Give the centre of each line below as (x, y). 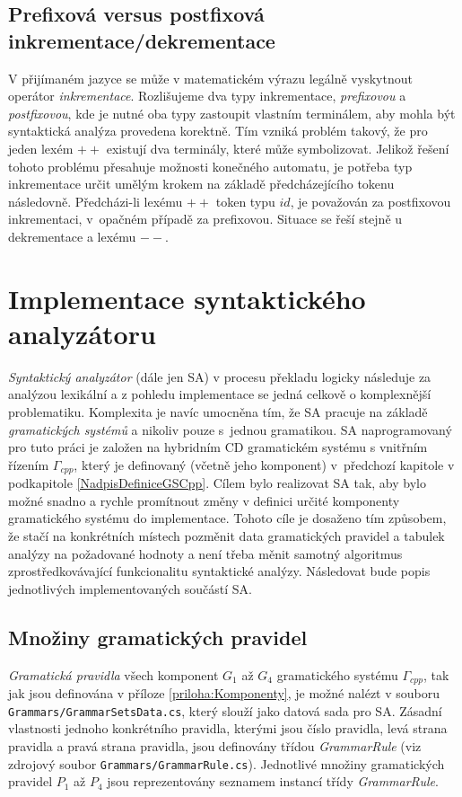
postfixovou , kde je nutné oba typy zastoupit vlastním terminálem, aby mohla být (232, 113)
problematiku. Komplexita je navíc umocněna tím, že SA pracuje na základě (218, 412)
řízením (29, 464)
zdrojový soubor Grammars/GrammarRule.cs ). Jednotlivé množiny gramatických (227, 763)
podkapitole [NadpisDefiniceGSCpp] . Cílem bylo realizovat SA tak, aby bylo (217, 483)
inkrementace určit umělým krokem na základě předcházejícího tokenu (201, 184)
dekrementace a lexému (72, 236)
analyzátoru (82, 333)
